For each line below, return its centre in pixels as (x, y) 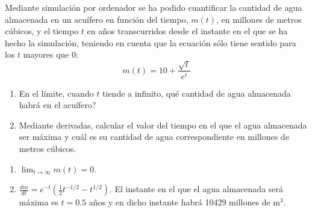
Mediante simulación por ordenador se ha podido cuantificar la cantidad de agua (154, 7)
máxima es (39, 202)
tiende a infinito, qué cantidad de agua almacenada (197, 93)
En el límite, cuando (56, 93)
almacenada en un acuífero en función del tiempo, (97, 19)
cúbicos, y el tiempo (42, 31)
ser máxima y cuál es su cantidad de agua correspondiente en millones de (154, 137)
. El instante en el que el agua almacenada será (196, 189)
